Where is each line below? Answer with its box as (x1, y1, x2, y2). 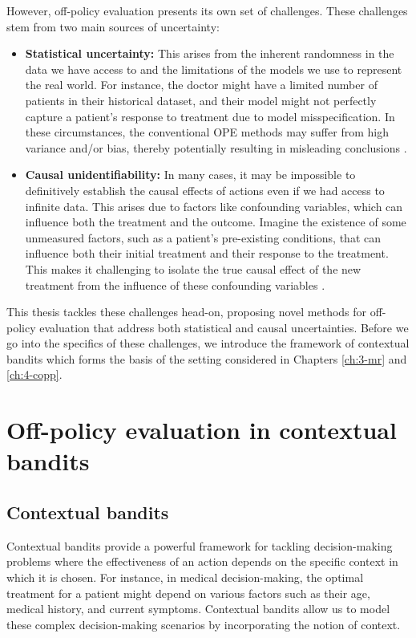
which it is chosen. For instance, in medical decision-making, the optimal (6, 569, 364, 586)
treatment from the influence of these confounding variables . (25, 276, 325, 293)
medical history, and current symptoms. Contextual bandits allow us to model (6, 600, 390, 617)
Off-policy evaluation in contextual (6, 413, 397, 446)
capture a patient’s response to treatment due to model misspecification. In (25, 108, 395, 124)
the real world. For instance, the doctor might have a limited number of (25, 76, 378, 93)
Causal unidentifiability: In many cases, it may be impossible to (25, 166, 356, 183)
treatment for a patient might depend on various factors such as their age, (6, 584, 370, 601)
